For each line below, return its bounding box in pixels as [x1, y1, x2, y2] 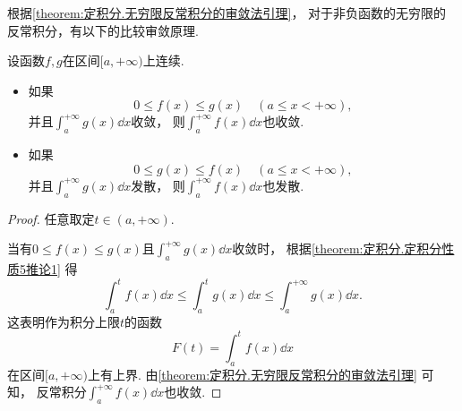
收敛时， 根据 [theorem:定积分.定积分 [232, 239, 442, 258]
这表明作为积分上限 [7, 312, 120, 330]
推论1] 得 [25, 259, 78, 278]
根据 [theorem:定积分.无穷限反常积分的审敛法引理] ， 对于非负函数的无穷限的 [7, 4, 447, 21]
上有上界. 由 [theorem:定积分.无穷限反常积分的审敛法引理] [87, 364, 417, 383]
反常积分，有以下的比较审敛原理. [7, 21, 199, 39]
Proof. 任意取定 [7, 209, 95, 227]
